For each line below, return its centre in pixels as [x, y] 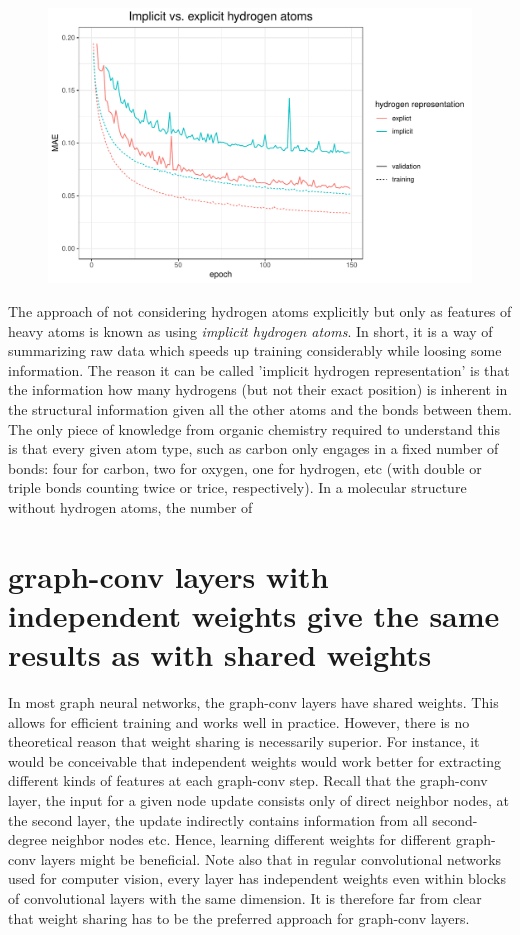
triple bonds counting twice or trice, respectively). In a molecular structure [237, 487]
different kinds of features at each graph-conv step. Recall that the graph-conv [248, 780]
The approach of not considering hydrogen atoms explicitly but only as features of [260, 310]
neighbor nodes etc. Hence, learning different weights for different [251, 839]
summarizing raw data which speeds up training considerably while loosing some [255, 350]
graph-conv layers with [168, 575]
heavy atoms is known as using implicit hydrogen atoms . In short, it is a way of [250, 330]
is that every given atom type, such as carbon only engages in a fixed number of [253, 448]
